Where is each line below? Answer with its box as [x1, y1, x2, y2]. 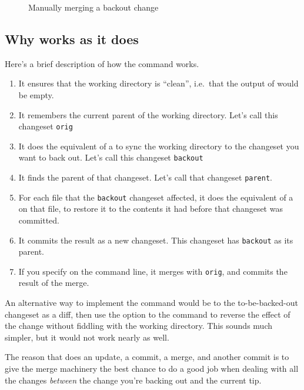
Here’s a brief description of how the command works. [5, 57, 199, 69]
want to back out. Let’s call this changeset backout [18, 151, 203, 164]
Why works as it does [5, 29, 139, 48]
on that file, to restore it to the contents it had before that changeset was [18, 202, 283, 215]
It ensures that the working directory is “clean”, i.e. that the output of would [18, 77, 299, 89]
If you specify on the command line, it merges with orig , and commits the [18, 265, 288, 277]
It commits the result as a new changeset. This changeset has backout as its [18, 234, 293, 246]
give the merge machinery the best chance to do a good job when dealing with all [5, 362, 299, 375]
